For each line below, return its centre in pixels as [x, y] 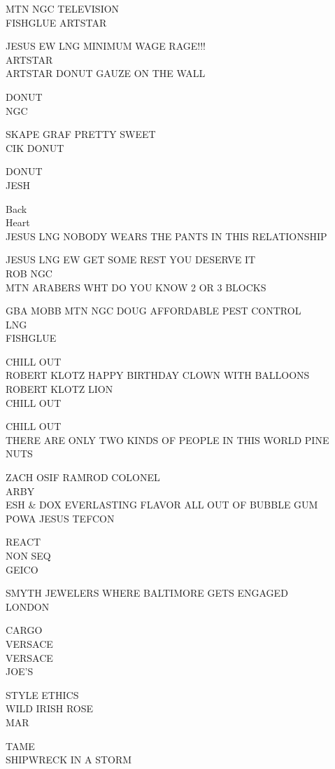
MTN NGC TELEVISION [63, 8]
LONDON [28, 606]
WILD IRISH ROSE [50, 708]
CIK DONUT [35, 147]
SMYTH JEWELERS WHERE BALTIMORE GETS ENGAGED [147, 593]
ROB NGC [29, 273]
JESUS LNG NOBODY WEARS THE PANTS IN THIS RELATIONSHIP [166, 236]
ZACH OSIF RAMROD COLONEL [83, 477]
